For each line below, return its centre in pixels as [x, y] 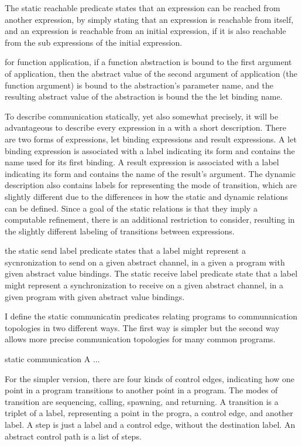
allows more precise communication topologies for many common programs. [140, 339]
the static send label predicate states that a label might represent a [125, 251]
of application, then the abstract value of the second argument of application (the [151, 73]
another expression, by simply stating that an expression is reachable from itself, [149, 19]
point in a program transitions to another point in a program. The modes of [141, 390]
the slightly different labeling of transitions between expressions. [120, 231]
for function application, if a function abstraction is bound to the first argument [148, 62]
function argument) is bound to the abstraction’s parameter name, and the [139, 85]
